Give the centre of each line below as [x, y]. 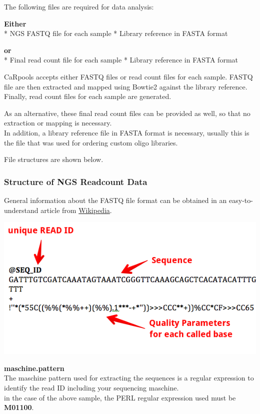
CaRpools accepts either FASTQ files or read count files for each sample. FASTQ [128, 76]
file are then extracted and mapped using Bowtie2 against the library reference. [126, 86]
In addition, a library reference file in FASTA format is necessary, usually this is [127, 132]
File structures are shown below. [54, 159]
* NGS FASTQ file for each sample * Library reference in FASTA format [116, 33]
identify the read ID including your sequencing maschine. [91, 388]
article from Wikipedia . [76, 210]
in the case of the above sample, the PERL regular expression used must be [120, 397]
